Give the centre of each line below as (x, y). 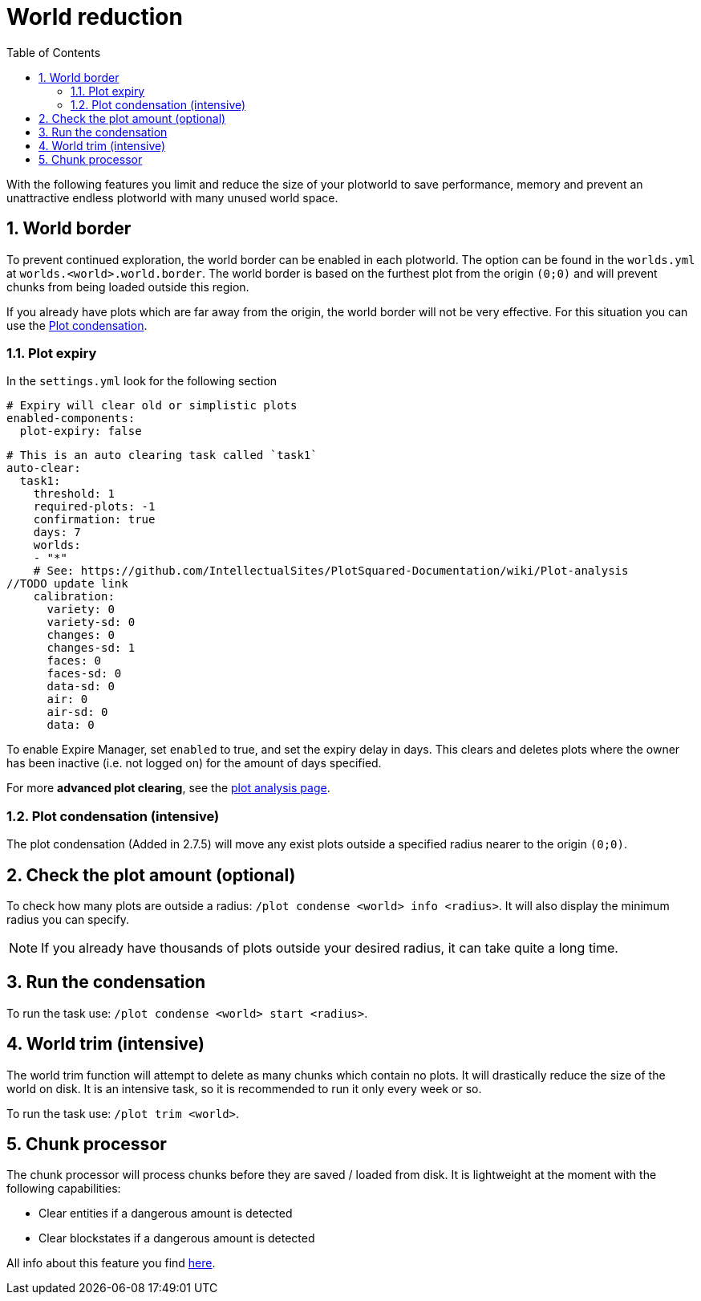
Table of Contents (54, 52)
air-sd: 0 (77, 712)
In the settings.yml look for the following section (142, 381)
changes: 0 (81, 635)
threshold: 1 (74, 494)
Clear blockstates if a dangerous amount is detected (177, 1238)
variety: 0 (81, 610)
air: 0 (67, 699)
